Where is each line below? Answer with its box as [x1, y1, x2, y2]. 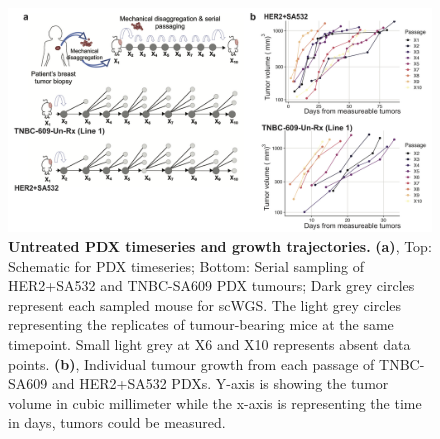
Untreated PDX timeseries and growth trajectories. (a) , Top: [8, 236, 432, 257]
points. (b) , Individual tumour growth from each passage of [8, 353, 375, 374]
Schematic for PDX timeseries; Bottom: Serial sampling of [8, 255, 364, 276]
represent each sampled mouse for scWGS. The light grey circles [8, 294, 402, 315]
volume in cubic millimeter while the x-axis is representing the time [8, 392, 422, 413]
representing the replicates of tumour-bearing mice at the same [8, 314, 394, 335]
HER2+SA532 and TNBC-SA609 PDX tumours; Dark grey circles [8, 275, 415, 296]
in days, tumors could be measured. [8, 412, 226, 433]
